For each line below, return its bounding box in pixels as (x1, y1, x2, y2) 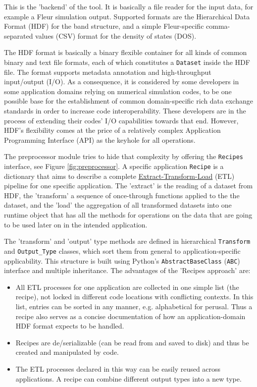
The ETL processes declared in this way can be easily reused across (15, 363, 221, 374)
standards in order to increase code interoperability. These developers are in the (4, 106, 246, 115)
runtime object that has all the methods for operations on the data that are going (4, 210, 253, 220)
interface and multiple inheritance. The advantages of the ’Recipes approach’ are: (4, 265, 251, 276)
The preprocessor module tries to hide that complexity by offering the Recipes (4, 151, 243, 162)
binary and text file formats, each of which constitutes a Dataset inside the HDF (4, 56, 250, 67)
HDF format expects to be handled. (15, 321, 124, 331)
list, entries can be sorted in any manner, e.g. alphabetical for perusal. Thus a (15, 301, 253, 311)
